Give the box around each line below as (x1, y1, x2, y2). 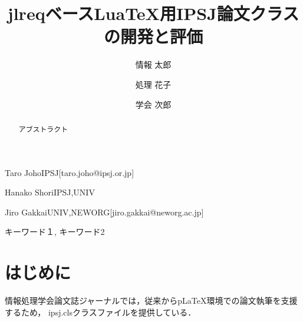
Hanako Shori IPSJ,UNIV (5, 186, 95, 198)
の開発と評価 (103, 24, 203, 48)
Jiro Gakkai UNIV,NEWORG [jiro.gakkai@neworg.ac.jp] (5, 205, 204, 218)
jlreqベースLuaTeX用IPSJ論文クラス (7, 1, 299, 25)
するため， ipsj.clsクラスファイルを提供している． (5, 306, 196, 318)
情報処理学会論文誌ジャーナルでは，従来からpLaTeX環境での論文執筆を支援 (5, 294, 298, 307)
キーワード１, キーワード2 (5, 225, 105, 238)
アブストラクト (18, 124, 68, 134)
